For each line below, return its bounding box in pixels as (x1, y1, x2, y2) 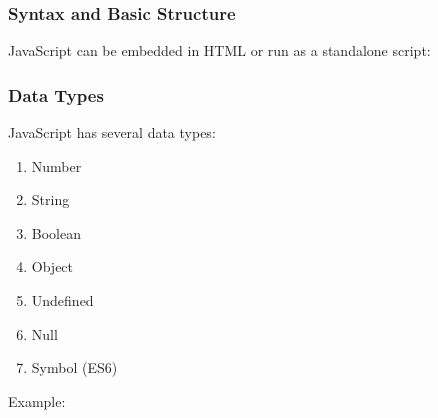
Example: (8, 390, 66, 411)
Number (31, 155, 82, 176)
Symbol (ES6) (31, 357, 118, 378)
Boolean (31, 222, 81, 243)
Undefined (31, 290, 94, 310)
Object (31, 256, 74, 277)
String (31, 189, 70, 210)
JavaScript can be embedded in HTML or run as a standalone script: (8, 40, 431, 61)
